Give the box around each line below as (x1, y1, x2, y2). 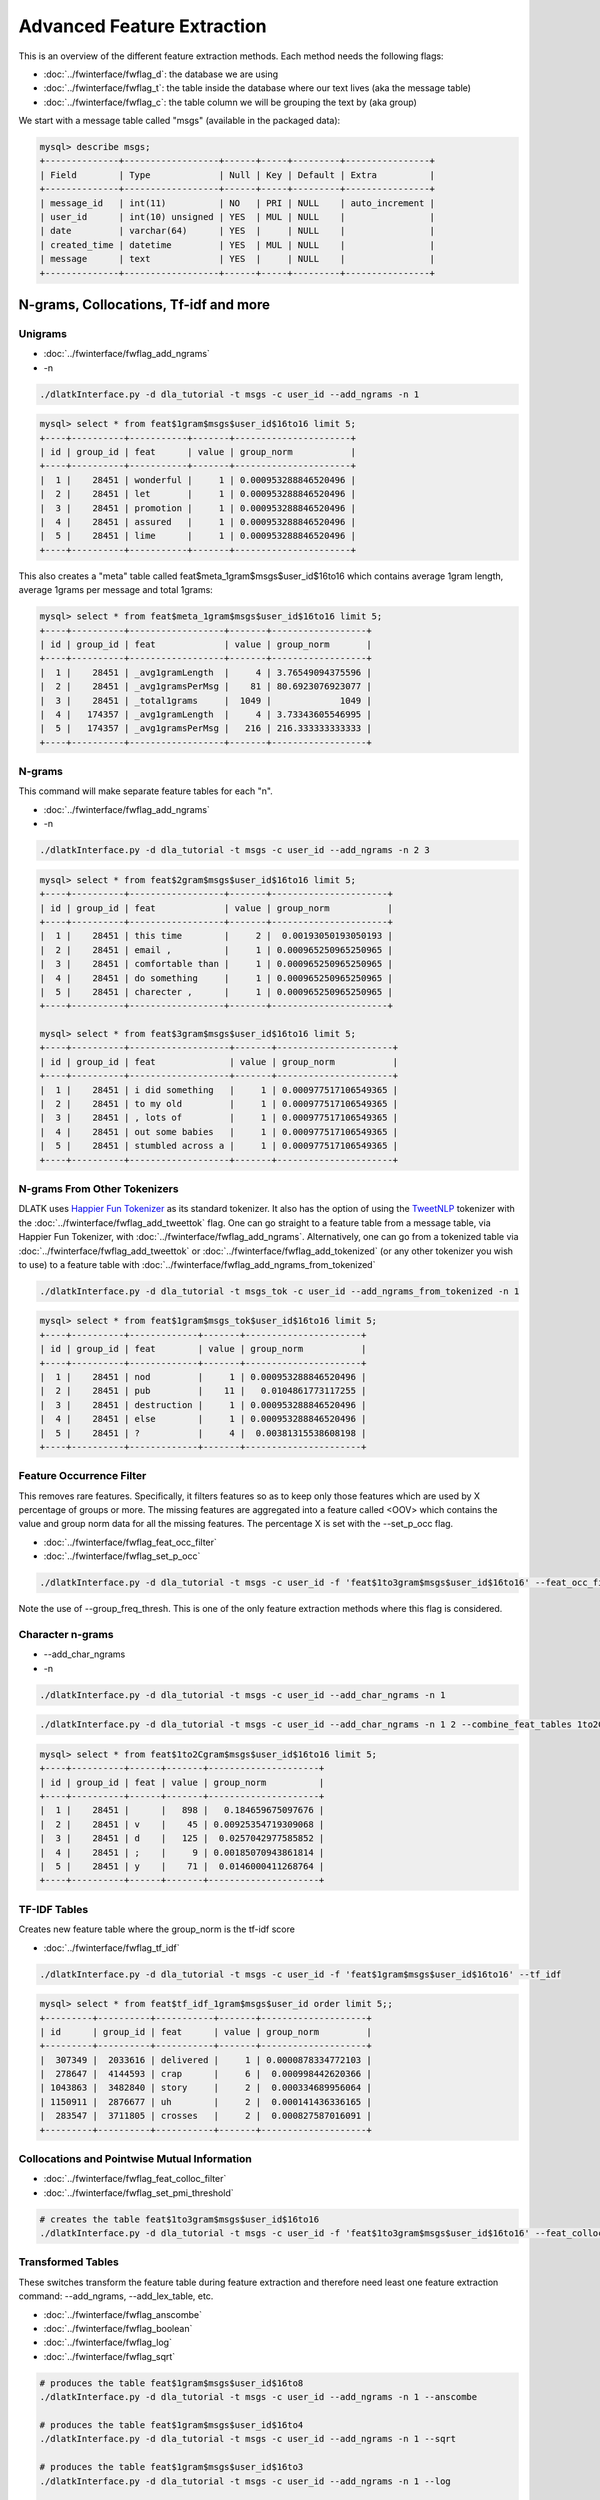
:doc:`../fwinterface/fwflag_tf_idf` (43, 1941, 180, 1954)
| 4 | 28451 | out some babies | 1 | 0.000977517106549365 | (39, 1126, 399, 1137)
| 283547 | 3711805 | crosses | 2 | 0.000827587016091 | (39, 2110, 372, 2122)
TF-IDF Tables (18, 1902, 89, 1916)
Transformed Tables (18, 2255, 119, 2269)
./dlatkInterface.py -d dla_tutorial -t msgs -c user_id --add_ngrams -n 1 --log (39, 2475, 452, 2487)
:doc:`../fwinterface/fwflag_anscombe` (43, 2308, 202, 2320)
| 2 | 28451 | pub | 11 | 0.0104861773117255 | (39, 1385, 367, 1397)
